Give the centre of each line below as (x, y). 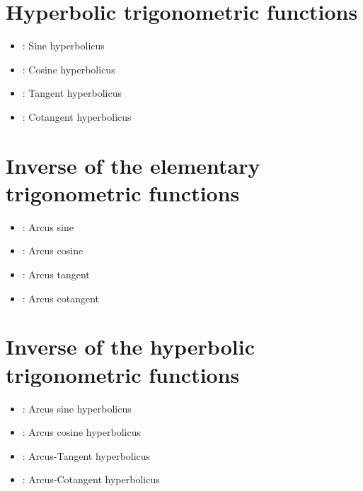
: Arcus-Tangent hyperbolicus (86, 455)
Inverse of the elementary (133, 165)
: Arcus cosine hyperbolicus (81, 432)
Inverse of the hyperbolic (130, 347)
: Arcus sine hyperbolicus (77, 408)
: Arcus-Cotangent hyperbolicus (91, 479)
